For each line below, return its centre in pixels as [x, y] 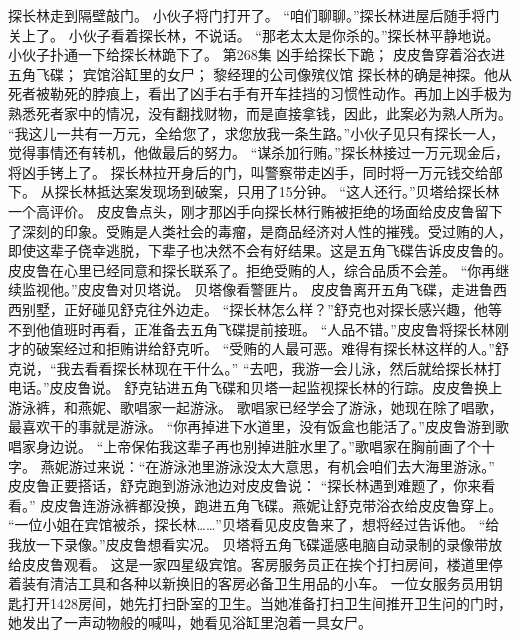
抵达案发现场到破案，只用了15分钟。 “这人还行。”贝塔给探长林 [298, 191]
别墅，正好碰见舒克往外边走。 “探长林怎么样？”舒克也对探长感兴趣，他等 [261, 308]
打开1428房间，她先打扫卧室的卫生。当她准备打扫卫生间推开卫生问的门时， [266, 602]
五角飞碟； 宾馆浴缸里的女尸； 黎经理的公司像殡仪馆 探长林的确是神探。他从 [260, 73]
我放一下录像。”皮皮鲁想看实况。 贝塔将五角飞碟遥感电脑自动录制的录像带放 [255, 544]
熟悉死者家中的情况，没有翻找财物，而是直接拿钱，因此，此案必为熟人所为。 [260, 112]
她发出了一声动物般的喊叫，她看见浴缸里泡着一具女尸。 [190, 622]
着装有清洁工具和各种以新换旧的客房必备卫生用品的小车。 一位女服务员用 [248, 583]
